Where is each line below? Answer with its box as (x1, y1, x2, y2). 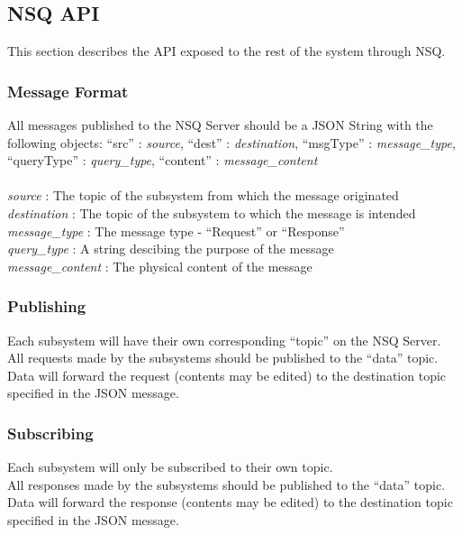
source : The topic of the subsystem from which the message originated (7, 186, 399, 205)
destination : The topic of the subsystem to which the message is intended (7, 203, 416, 222)
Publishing (7, 295, 86, 318)
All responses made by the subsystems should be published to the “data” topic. (7, 475, 446, 493)
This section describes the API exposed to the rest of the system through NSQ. (7, 42, 446, 60)
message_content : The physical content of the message (7, 256, 313, 275)
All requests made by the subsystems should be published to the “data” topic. (7, 348, 439, 367)
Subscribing (7, 421, 94, 444)
